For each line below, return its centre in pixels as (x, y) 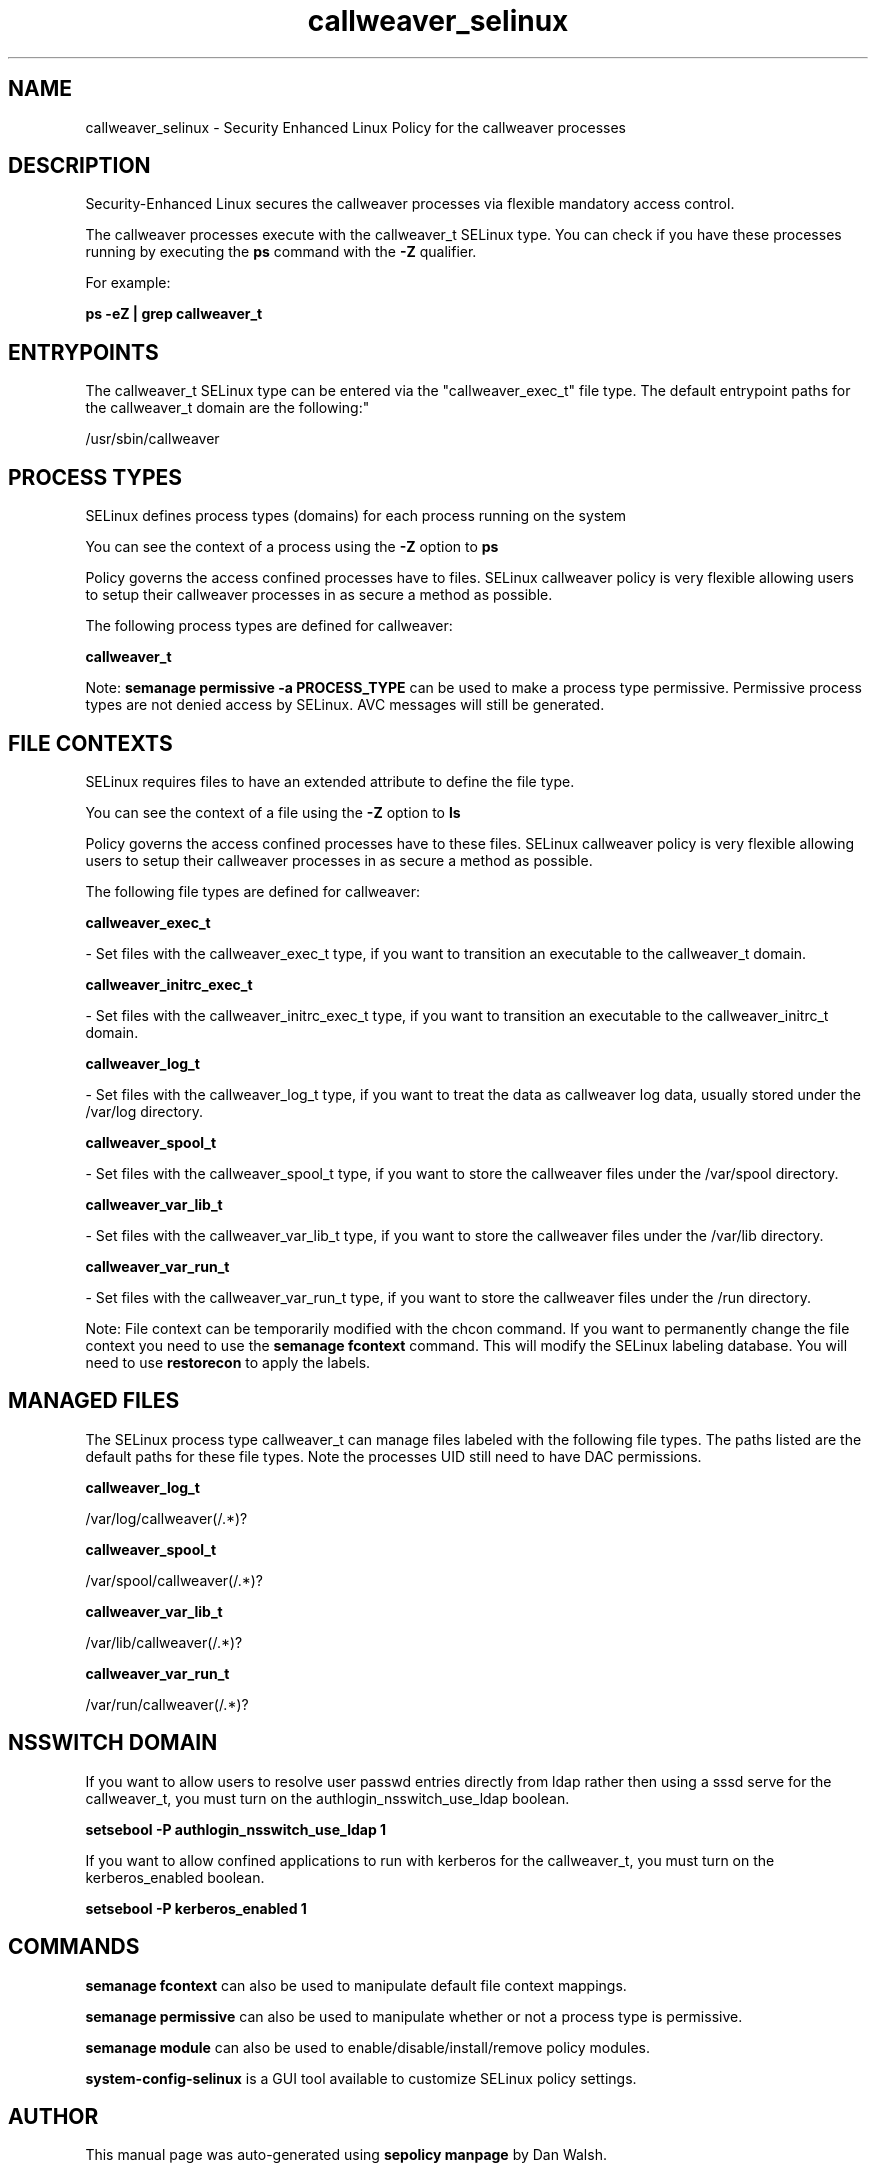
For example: (128, 283)
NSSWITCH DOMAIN (113, 1743)
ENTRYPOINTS (83, 352)
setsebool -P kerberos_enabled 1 (196, 1908)
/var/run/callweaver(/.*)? (167, 1704)
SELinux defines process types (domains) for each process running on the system (356, 516)
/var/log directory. (144, 1111)
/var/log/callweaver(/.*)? (166, 1518)
